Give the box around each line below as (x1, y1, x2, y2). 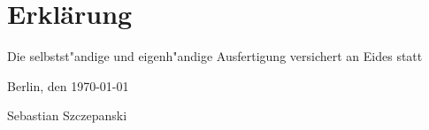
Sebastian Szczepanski (7, 106, 127, 125)
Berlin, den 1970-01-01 (7, 76, 129, 95)
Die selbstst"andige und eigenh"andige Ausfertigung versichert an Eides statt (7, 47, 423, 65)
